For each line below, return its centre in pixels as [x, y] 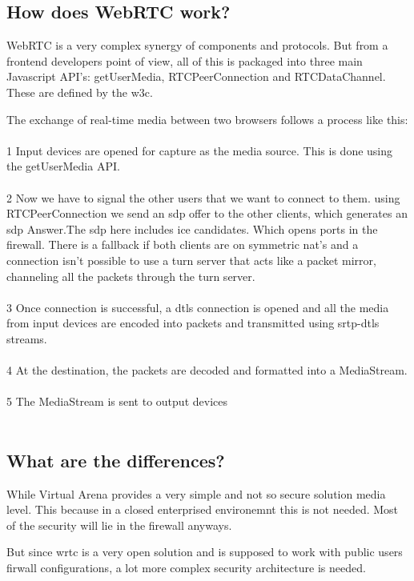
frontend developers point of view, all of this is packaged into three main [185, 60]
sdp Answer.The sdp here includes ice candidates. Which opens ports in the [192, 228]
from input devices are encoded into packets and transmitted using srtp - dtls [193, 323]
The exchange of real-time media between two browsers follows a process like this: [207, 119]
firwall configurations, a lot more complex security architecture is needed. [186, 568]
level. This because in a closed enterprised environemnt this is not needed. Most [203, 509]
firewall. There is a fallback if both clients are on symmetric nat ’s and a [183, 244]
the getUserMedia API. [63, 166]
